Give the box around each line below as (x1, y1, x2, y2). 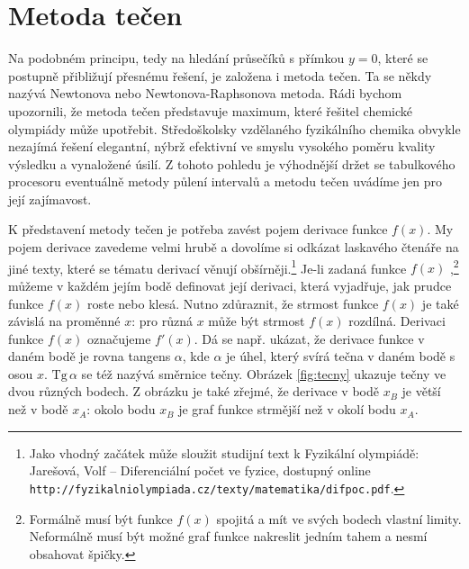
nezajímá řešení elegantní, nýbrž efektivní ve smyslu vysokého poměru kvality (8, 137, 436, 156)
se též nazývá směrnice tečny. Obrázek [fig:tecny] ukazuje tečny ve (81, 364, 446, 383)
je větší (401, 382, 441, 401)
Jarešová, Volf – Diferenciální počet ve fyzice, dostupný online (29, 461, 371, 480)
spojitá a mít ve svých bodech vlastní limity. (216, 509, 462, 528)
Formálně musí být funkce (29, 509, 173, 528)
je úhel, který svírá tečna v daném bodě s (226, 347, 455, 366)
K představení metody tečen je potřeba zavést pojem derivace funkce (8, 220, 388, 239)
